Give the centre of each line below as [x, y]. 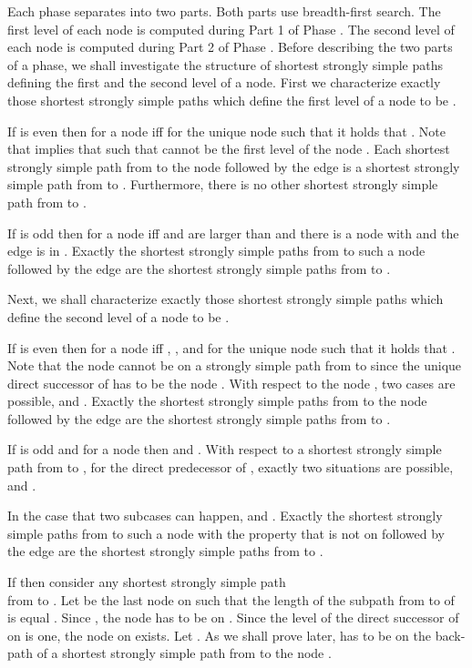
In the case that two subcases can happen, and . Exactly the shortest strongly [225, 516]
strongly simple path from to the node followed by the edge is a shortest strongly [234, 166]
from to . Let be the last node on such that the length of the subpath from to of [231, 599]
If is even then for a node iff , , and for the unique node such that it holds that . [231, 347]
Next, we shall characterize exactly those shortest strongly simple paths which [226, 299]
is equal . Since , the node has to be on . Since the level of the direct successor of [233, 617]
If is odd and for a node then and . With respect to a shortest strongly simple [225, 449]
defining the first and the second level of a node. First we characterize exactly [224, 82]
